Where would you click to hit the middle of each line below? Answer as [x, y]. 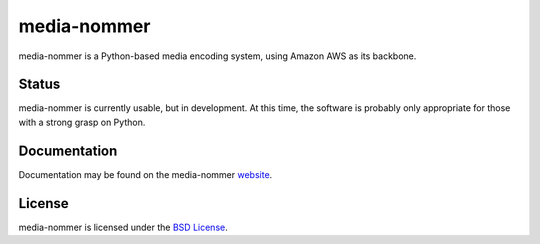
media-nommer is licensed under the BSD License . [123, 227]
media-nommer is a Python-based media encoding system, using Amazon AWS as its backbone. [217, 56]
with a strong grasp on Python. [82, 122]
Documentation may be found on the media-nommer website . [145, 174]
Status [39, 84]
